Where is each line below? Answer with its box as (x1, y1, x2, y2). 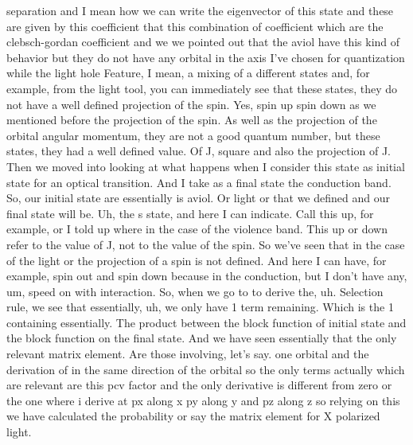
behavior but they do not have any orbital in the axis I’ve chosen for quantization (6, 49, 405, 65)
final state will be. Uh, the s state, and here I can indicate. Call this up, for (6, 205, 374, 221)
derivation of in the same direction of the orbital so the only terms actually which (6, 361, 405, 377)
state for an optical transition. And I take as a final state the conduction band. (6, 174, 392, 190)
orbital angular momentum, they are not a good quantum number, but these (6, 127, 380, 143)
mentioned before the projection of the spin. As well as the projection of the (6, 111, 377, 128)
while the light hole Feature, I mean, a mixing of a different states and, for (6, 64, 370, 81)
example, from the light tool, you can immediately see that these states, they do (6, 80, 398, 96)
